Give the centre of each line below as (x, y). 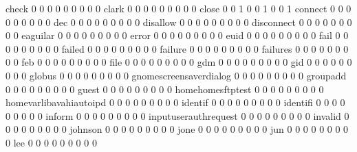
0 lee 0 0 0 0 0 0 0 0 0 (51, 142)
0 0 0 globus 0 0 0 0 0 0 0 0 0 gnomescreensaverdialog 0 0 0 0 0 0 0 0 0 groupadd (176, 75)
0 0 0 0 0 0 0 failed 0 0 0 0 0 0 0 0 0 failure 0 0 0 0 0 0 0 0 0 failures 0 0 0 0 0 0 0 (177, 48)
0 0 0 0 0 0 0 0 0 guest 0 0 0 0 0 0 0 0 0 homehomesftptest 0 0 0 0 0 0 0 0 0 (165, 89)
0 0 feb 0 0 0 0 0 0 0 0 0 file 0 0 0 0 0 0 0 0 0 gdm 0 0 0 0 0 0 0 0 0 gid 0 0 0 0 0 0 (179, 62)
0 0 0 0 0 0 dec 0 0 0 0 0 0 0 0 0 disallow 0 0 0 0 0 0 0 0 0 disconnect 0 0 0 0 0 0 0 (179, 22)
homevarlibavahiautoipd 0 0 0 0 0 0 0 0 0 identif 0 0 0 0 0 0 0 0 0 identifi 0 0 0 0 (175, 102)
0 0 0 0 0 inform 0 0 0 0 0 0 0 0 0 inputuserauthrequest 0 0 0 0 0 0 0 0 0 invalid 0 (177, 115)
